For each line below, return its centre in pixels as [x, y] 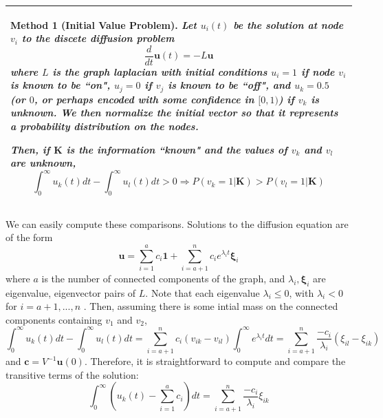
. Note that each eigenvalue [203, 292]
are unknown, [43, 163]
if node [318, 71]
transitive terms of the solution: [72, 374]
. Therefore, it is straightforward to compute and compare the [215, 361]
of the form [29, 237]
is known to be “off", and [229, 85]
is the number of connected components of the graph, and [163, 278]
